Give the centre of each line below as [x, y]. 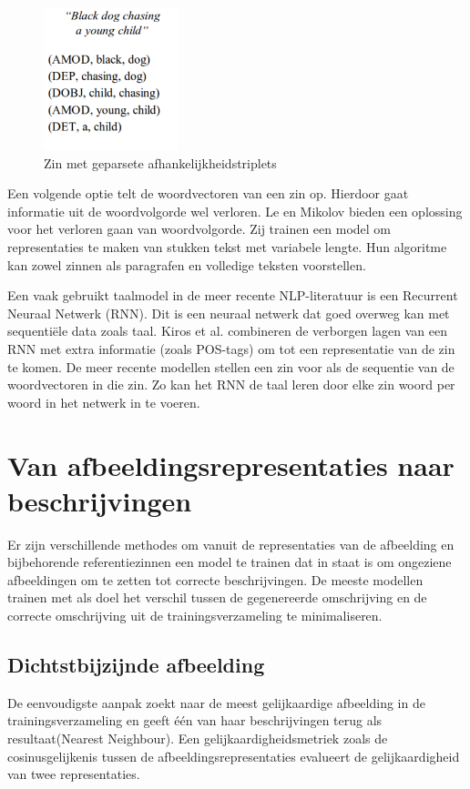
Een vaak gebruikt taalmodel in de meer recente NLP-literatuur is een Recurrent [233, 295]
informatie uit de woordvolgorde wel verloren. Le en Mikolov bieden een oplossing [235, 211]
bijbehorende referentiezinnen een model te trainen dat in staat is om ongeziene [230, 562]
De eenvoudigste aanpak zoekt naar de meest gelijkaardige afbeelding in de [216, 702]
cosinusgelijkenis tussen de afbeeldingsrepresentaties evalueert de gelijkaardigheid [234, 756]
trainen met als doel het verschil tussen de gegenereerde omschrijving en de [217, 597]
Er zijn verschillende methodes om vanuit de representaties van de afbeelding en [231, 544]
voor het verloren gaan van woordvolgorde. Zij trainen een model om [199, 229]
